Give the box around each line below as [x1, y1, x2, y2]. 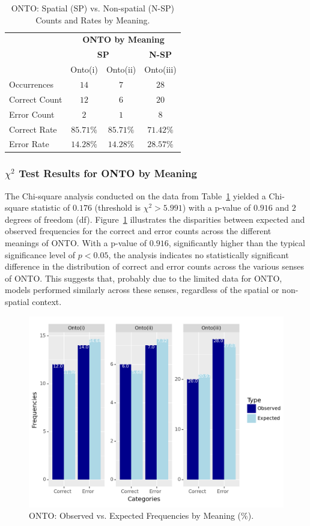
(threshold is [94, 201, 141, 214]
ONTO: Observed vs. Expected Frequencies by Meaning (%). [29, 509, 254, 522]
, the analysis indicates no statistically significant [108, 248, 289, 261]
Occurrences [9, 77, 54, 90]
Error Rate [9, 138, 49, 150]
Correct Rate [9, 122, 57, 135]
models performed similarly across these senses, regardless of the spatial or [5, 283, 279, 296]
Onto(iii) [144, 63, 177, 76]
